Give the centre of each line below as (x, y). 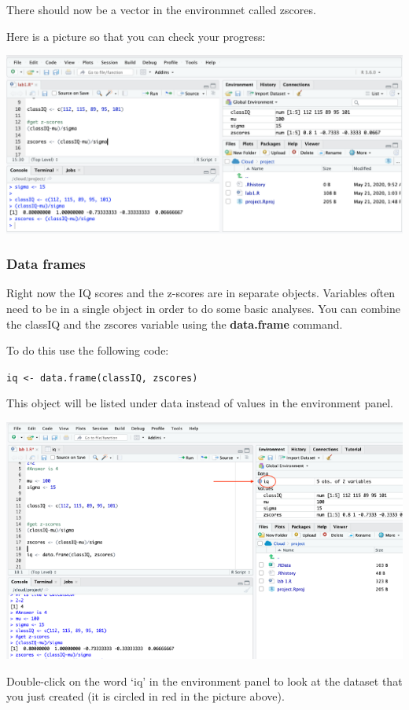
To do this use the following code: (88, 350)
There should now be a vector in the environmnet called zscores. (161, 9)
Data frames (46, 264)
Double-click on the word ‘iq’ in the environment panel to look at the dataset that (204, 681)
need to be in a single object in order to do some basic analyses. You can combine (203, 308)
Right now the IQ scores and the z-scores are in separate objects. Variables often (201, 293)
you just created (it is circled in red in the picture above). (146, 696)
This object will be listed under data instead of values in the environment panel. (200, 403)
